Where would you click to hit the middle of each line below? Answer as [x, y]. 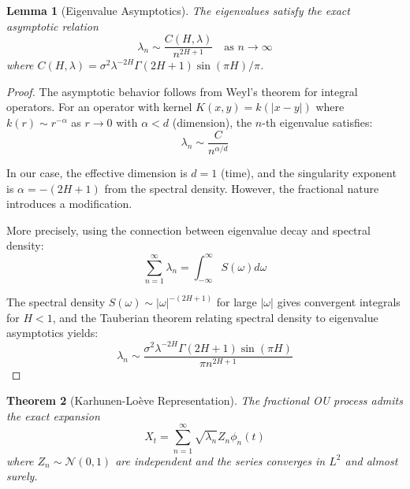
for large [237, 302]
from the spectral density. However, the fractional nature [242, 188]
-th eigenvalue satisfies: [317, 122]
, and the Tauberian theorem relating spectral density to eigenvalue [215, 317]
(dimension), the [212, 122]
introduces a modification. [69, 204]
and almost [371, 460]
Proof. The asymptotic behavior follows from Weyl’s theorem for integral [182, 91]
